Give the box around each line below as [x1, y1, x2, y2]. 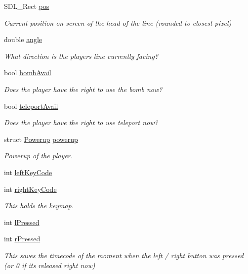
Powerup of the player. [4, 150, 73, 161]
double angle [4, 34, 42, 45]
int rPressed [4, 233, 41, 244]
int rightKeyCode [4, 183, 57, 194]
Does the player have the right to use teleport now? [4, 117, 158, 128]
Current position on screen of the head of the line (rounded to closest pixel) [4, 17, 232, 28]
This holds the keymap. [4, 200, 74, 211]
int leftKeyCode [4, 167, 52, 177]
